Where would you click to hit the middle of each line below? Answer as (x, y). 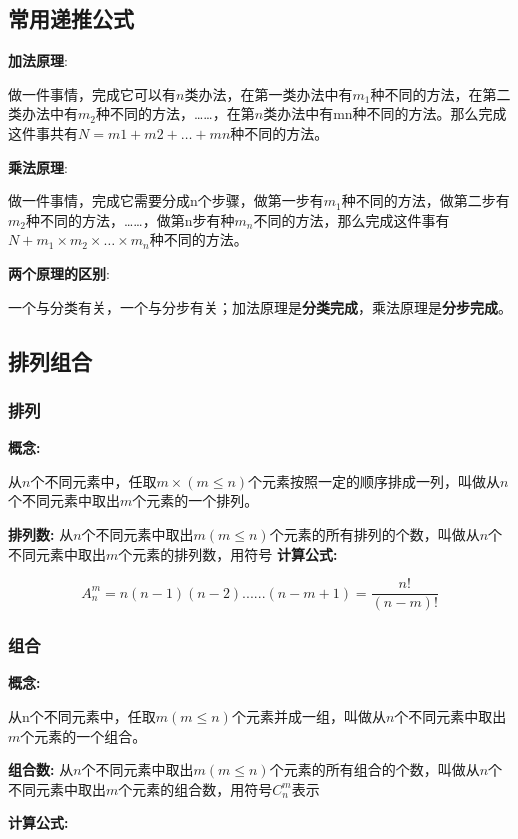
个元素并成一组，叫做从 (308, 715)
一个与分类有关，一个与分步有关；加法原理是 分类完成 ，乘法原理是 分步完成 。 (260, 306)
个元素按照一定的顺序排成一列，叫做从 (374, 480)
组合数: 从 (41, 769)
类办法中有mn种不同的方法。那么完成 (385, 113)
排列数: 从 (41, 533)
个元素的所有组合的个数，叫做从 (374, 769)
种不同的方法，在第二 (440, 93)
